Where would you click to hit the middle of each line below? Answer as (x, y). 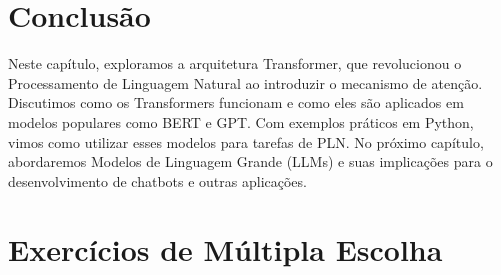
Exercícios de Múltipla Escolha (225, 249)
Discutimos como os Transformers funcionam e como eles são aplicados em (236, 102)
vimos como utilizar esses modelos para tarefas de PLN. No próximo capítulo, (246, 141)
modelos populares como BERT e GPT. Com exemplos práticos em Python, (241, 121)
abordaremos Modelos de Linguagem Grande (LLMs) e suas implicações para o (250, 161)
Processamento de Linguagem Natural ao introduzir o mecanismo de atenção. (245, 82)
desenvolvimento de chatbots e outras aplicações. (157, 180)
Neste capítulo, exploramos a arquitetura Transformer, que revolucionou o (235, 63)
